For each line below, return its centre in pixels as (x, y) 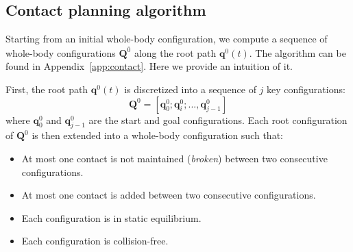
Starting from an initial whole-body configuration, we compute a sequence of (167, 39)
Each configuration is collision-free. (95, 241)
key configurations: (306, 89)
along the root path (175, 52)
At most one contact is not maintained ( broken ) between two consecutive (174, 159)
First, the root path (47, 89)
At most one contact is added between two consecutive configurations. (169, 195)
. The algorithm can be (297, 52)
